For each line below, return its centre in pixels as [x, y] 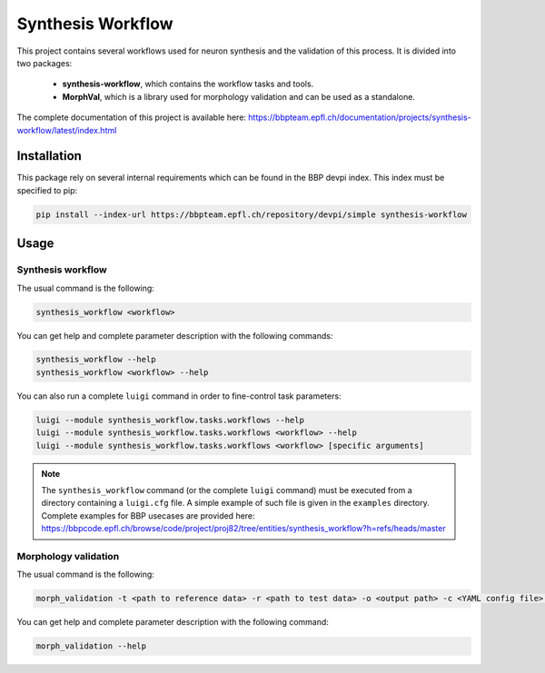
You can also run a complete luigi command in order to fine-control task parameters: [179, 396]
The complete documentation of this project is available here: [132, 117]
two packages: [45, 63]
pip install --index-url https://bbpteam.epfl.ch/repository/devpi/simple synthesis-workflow [252, 214]
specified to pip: [47, 190]
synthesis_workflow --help [96, 360]
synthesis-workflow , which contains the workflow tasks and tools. [188, 84]
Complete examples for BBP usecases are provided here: [148, 515]
